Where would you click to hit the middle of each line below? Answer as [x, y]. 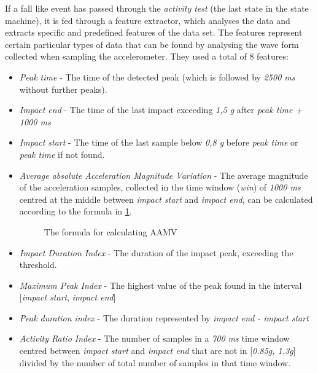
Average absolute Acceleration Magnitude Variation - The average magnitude [164, 175]
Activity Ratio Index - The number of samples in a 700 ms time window [154, 338]
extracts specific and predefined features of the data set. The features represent [154, 32]
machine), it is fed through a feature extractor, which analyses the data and [148, 20]
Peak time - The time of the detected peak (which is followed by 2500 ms [157, 77]
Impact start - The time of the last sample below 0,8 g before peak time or [159, 142]
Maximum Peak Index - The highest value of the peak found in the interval [161, 285]
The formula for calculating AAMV [111, 231]
